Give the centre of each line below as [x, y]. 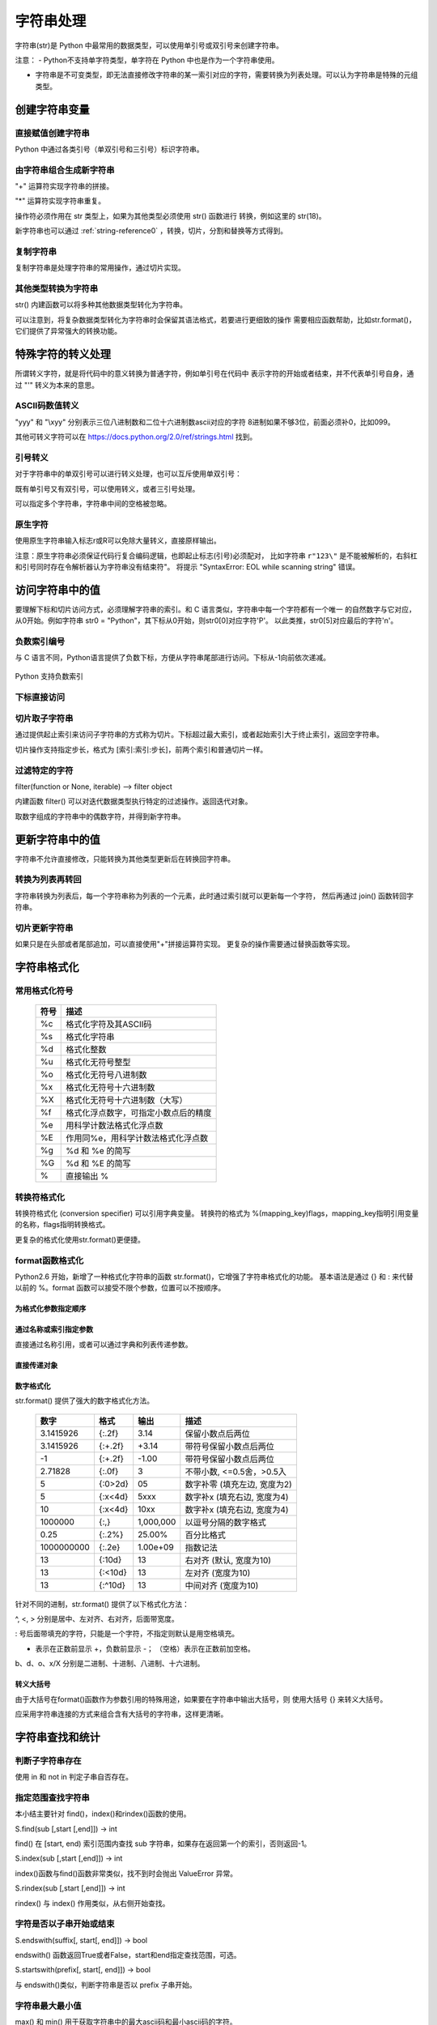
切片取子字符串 [44, 718]
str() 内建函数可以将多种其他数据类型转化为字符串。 [101, 305]
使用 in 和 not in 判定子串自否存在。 [74, 1777]
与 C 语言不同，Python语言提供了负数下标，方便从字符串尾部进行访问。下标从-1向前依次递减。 [173, 658]
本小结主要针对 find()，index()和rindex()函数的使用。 [103, 1814]
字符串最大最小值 [48, 2006]
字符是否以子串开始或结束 [65, 1924]
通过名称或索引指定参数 [54, 1329]
